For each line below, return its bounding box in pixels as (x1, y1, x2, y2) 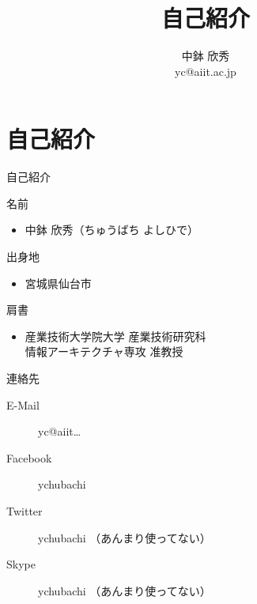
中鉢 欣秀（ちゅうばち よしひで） (25, 221, 199, 238)
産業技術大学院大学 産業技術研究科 (25, 327, 206, 344)
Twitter (6, 502, 43, 519)
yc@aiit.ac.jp (175, 62, 236, 79)
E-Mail (6, 396, 40, 413)
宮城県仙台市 (25, 274, 92, 291)
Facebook (6, 449, 52, 466)
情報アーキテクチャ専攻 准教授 (25, 343, 183, 360)
